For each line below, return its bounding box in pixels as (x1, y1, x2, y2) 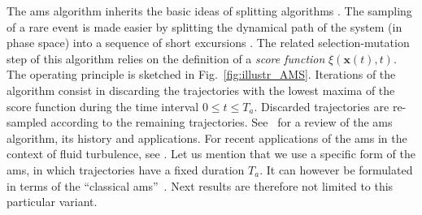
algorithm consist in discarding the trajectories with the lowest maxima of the (7, 81, 395, 98)
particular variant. (7, 193, 98, 210)
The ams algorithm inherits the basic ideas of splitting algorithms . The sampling (7, 2, 412, 19)
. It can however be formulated (259, 161, 413, 178)
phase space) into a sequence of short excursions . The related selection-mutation (7, 34, 410, 51)
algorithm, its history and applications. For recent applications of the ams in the (7, 129, 407, 146)
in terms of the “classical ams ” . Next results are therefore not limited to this (7, 177, 394, 194)
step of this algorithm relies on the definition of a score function (7, 49, 325, 67)
